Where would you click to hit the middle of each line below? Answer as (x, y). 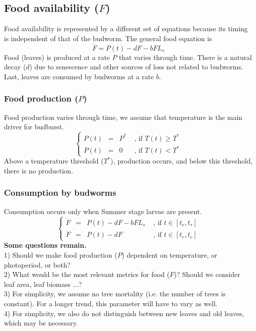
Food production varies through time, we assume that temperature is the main (123, 117)
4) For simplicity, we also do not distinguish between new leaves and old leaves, (124, 313)
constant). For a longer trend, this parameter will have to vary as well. (111, 303)
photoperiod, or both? (37, 264)
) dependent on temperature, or (170, 254)
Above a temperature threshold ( (54, 161)
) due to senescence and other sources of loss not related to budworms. (136, 67)
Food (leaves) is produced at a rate (57, 57)
